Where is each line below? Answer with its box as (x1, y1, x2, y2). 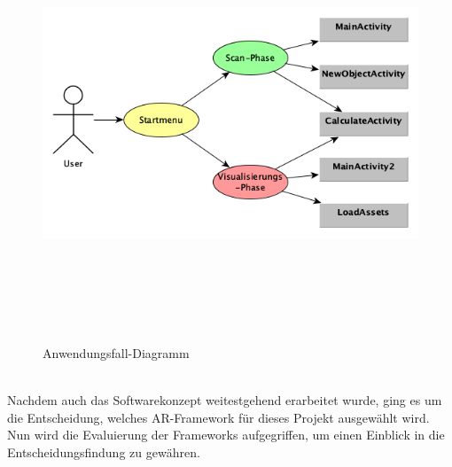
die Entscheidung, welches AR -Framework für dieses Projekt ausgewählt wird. (7, 408, 430, 426)
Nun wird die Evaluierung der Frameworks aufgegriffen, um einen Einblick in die (7, 425, 445, 444)
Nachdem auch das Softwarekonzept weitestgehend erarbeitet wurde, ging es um (7, 391, 442, 409)
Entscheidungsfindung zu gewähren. (7, 442, 200, 461)
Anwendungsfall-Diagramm (43, 343, 190, 362)
